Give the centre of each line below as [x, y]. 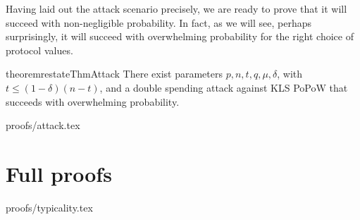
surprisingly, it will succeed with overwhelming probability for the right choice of [180, 36]
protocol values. [39, 50]
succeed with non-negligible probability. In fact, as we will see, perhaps [159, 22]
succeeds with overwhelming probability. [93, 101]
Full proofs [59, 173]
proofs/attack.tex [43, 125]
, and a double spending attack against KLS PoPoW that [224, 87]
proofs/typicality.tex [49, 207]
